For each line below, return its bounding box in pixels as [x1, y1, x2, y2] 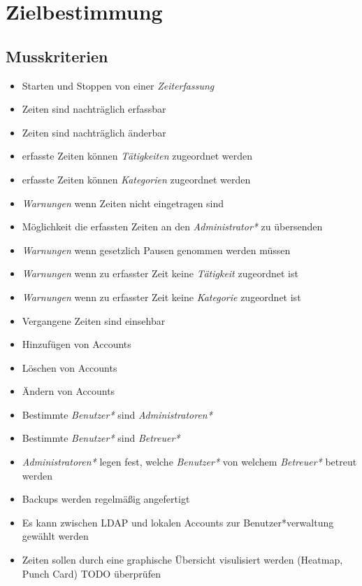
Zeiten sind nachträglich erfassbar [22, 102, 166, 116]
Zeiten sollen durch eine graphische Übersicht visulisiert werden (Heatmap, [22, 552, 343, 567]
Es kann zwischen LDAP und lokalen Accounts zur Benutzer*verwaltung [22, 515, 334, 529]
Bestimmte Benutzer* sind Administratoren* [22, 407, 212, 421]
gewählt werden [22, 529, 89, 543]
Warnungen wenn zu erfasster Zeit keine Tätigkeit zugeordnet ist [22, 266, 298, 281]
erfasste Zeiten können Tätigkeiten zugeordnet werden [22, 148, 253, 163]
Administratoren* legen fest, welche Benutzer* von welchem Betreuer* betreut [22, 454, 357, 469]
